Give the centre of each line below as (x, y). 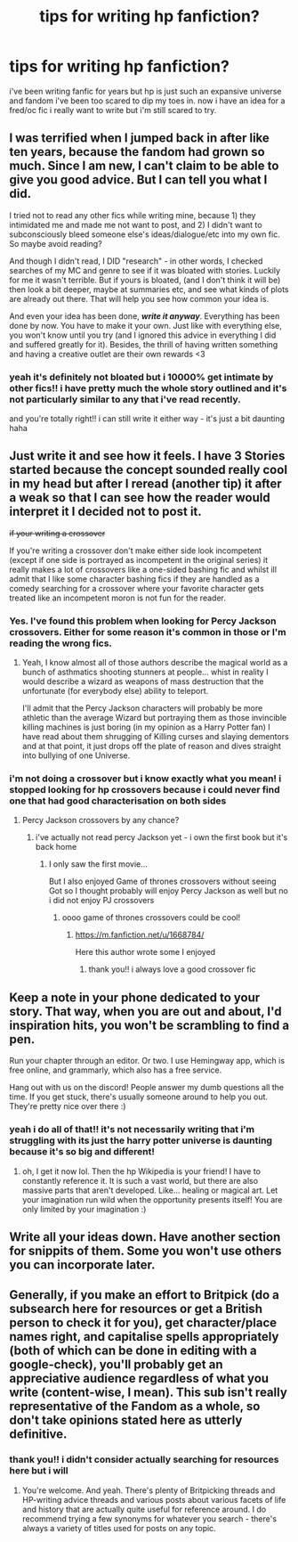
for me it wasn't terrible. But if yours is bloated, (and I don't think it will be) (145, 280)
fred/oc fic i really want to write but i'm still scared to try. (113, 110)
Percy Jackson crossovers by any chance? (101, 820)
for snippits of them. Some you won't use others (145, 1250)
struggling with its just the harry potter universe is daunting (141, 1140)
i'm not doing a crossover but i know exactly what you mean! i (145, 779)
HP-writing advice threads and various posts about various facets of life (154, 1499)
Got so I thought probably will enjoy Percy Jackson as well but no (169, 891)
